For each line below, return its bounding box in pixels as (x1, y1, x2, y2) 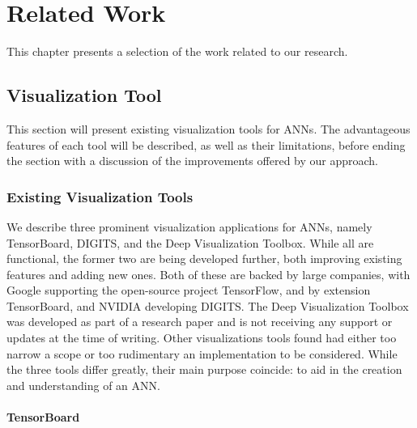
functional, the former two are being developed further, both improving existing (6, 250, 402, 267)
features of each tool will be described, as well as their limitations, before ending (6, 136, 406, 153)
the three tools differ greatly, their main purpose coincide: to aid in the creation (6, 361, 402, 378)
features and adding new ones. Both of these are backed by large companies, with (6, 265, 411, 282)
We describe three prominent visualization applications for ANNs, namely (6, 218, 372, 235)
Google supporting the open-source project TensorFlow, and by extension (6, 282, 371, 299)
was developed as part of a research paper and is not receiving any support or (6, 313, 393, 330)
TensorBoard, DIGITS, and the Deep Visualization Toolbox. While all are (6, 234, 374, 251)
